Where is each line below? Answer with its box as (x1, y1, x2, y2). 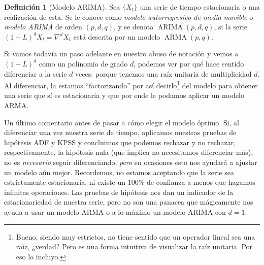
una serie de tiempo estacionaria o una (140, 2, 260, 12)
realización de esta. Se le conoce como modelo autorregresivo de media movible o (4, 11, 253, 22)
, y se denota (114, 21, 154, 32)
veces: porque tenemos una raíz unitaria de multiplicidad (75, 68, 252, 79)
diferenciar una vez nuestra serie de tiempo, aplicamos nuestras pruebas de (4, 127, 237, 138)
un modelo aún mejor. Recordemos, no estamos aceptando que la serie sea (4, 167, 234, 177)
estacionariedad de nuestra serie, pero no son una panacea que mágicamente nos (4, 196, 253, 207)
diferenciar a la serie (4, 68, 67, 79)
